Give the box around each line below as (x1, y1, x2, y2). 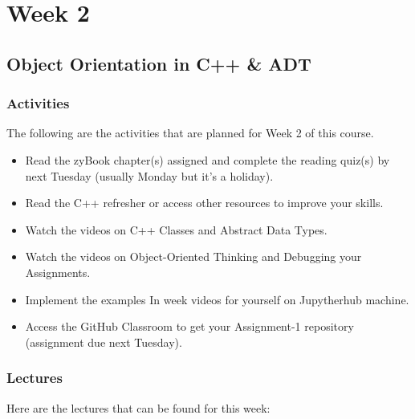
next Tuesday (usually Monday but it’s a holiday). (25, 167, 274, 184)
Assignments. (25, 263, 91, 280)
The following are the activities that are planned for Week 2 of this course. (6, 124, 374, 141)
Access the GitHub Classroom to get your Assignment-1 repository (25, 318, 354, 335)
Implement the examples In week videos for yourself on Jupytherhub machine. (25, 291, 409, 307)
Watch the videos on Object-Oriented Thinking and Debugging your (25, 248, 362, 265)
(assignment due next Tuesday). (25, 333, 182, 350)
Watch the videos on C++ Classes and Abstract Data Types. (25, 221, 328, 238)
